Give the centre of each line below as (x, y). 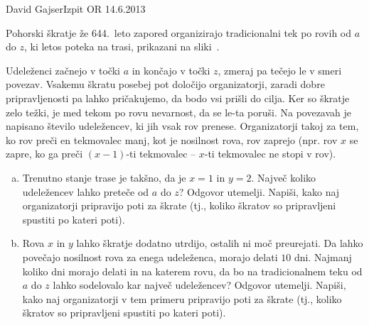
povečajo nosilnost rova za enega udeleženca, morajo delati (150, 257)
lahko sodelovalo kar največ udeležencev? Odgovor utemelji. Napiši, (199, 285)
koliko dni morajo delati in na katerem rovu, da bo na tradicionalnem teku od (192, 271)
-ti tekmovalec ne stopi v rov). (270, 154)
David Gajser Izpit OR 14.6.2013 (76, 9)
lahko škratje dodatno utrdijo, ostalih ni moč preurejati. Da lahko (220, 243)
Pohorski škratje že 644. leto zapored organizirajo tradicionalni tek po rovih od (179, 32)
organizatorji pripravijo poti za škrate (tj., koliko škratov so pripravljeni (179, 205)
